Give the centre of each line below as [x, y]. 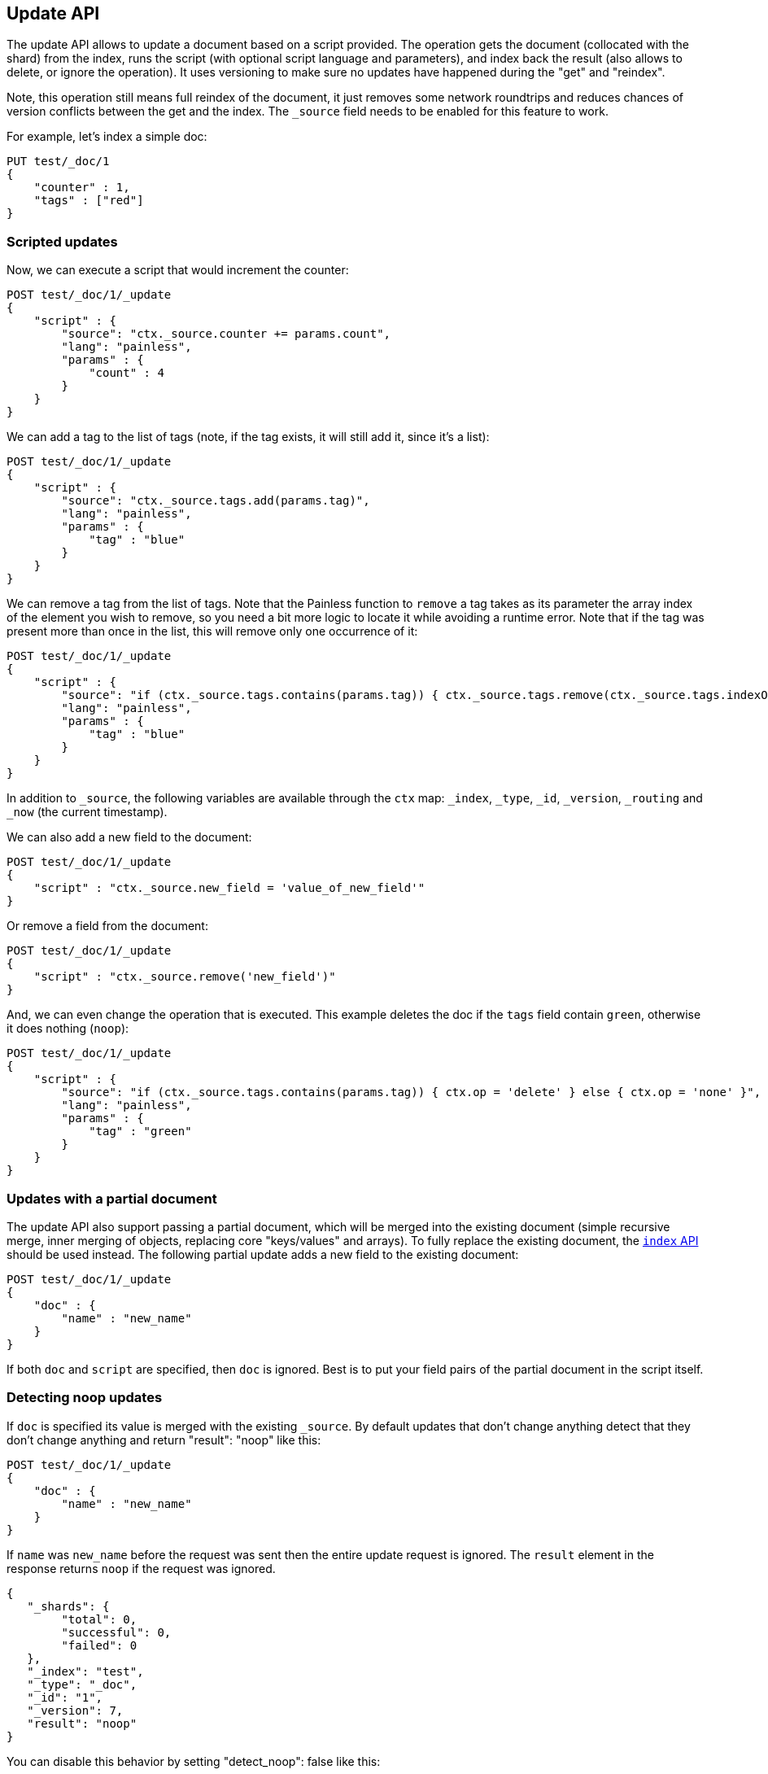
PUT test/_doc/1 [58, 162]
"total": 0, [99, 1619]
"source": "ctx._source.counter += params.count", [226, 334]
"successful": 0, [116, 1632]
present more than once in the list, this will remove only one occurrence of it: [212, 631]
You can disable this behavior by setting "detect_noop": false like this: [194, 1761]
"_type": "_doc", [82, 1684]
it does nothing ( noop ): [68, 1029]
